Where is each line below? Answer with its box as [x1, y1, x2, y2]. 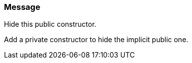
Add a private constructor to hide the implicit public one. [4, 35, 189, 44]
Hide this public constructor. [4, 20, 96, 29]
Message [4, 2, 40, 12]
